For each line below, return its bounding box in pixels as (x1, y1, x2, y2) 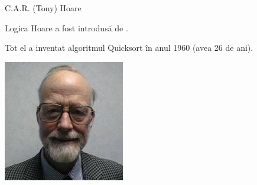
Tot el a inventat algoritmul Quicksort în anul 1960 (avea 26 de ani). (5, 41, 253, 54)
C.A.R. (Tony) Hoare (5, 2, 82, 14)
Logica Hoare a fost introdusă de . (5, 21, 128, 34)
